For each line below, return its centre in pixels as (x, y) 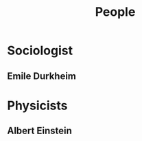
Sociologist (40, 51)
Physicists (37, 106)
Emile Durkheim (42, 76)
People (115, 12)
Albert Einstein (39, 131)
